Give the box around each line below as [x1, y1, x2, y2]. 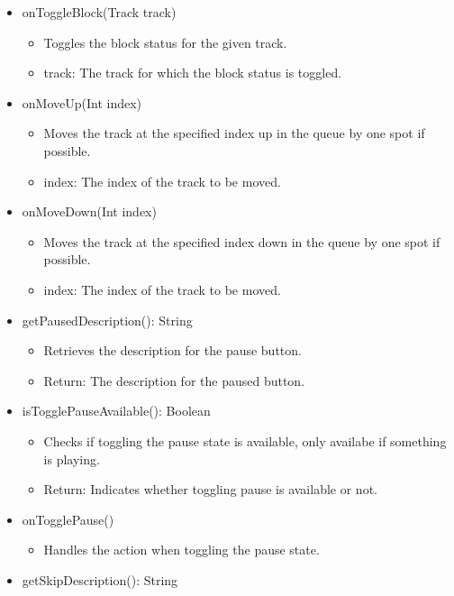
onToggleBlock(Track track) [22, 3, 177, 21]
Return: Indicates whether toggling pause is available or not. [43, 480, 377, 499]
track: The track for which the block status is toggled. [43, 63, 342, 82]
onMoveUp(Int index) [22, 93, 142, 112]
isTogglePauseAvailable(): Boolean [22, 401, 211, 420]
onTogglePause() [22, 509, 114, 528]
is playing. [43, 449, 100, 468]
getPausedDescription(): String [22, 310, 193, 329]
